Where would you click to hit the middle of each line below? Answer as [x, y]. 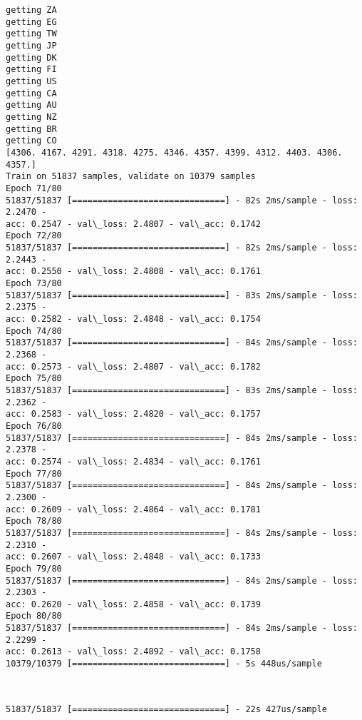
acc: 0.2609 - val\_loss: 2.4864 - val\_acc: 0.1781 [133, 509]
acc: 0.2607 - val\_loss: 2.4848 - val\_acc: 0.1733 [133, 557]
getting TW [31, 34]
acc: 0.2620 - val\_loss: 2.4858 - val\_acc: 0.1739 [133, 604]
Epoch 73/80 [34, 284]
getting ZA [31, 10]
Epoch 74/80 [34, 331]
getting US [31, 81]
